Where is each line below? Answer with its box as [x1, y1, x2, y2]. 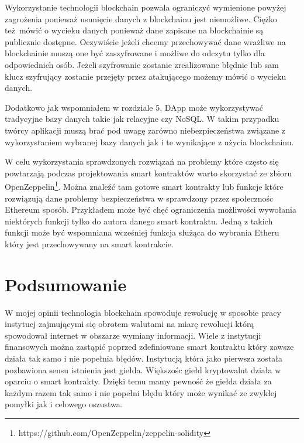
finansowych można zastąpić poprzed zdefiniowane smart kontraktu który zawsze [5, 340, 294, 353]
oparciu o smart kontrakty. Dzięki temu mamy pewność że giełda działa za [5, 375, 272, 387]
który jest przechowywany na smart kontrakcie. [5, 237, 174, 250]
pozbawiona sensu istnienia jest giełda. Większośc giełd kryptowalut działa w [5, 363, 281, 376]
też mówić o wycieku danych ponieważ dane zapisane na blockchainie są [5, 24, 264, 36]
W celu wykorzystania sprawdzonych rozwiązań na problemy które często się [5, 155, 279, 168]
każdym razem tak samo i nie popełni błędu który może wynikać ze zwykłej [5, 386, 277, 398]
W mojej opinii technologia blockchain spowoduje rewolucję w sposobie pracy [5, 306, 281, 318]
